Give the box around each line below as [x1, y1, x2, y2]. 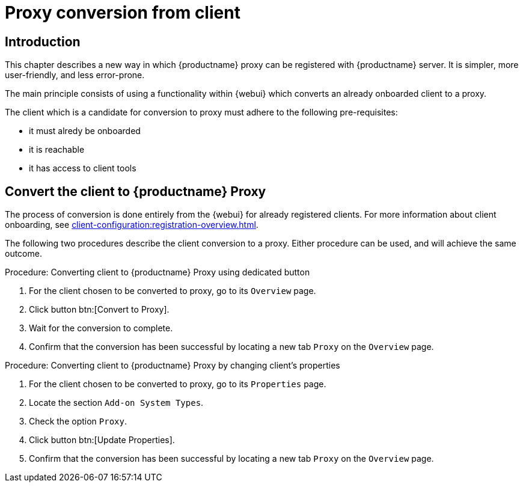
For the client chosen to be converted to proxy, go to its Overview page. [29, 286, 316, 296]
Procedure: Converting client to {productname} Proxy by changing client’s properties [5, 360, 340, 371]
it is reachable [29, 144, 85, 155]
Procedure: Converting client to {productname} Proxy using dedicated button [5, 267, 310, 278]
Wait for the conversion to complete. [29, 323, 173, 334]
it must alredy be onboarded [29, 126, 141, 136]
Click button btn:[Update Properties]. [29, 435, 175, 446]
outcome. [5, 248, 42, 259]
